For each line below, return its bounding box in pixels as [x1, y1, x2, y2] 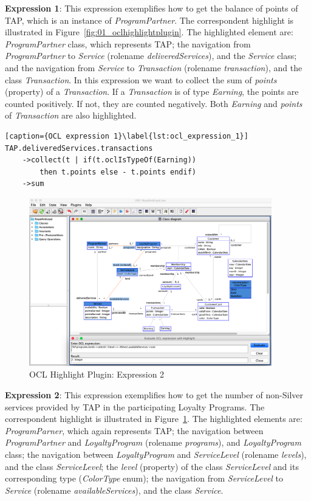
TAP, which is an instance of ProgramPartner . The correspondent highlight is [5, 13, 294, 26]
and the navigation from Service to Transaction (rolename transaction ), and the [5, 61, 302, 74]
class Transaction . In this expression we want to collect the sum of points [5, 73, 277, 86]
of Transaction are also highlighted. [5, 109, 137, 122]
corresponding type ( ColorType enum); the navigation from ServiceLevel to [5, 472, 284, 485]
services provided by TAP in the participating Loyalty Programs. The [5, 400, 265, 413]
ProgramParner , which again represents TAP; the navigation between [5, 424, 264, 437]
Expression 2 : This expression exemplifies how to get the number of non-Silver [5, 389, 303, 401]
